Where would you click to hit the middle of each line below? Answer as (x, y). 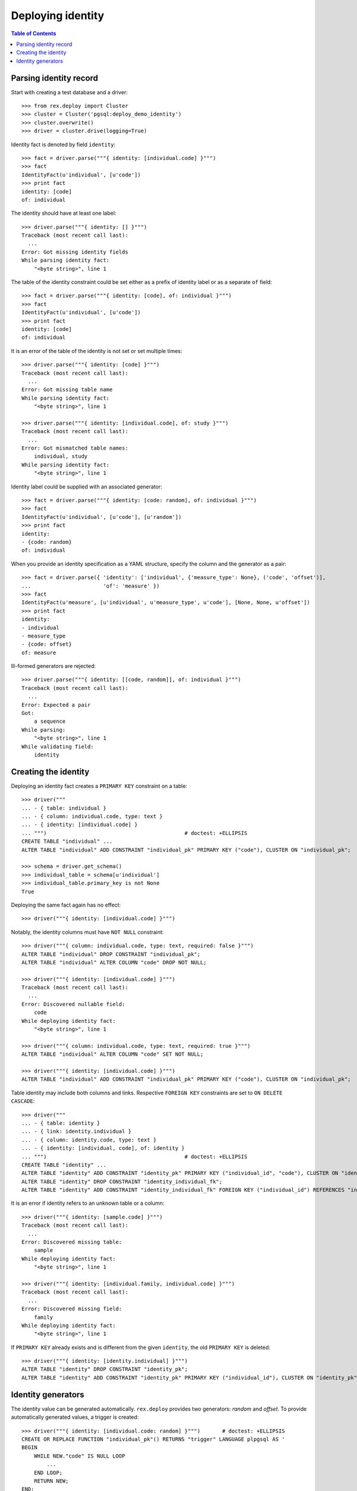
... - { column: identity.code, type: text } (89, 1140)
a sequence (50, 721)
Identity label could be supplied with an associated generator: (87, 487)
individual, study (61, 457)
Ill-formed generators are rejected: (54, 666)
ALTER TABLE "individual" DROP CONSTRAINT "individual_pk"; (111, 954)
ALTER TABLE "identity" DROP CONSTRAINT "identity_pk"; (105, 1369)
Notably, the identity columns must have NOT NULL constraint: (87, 932)
